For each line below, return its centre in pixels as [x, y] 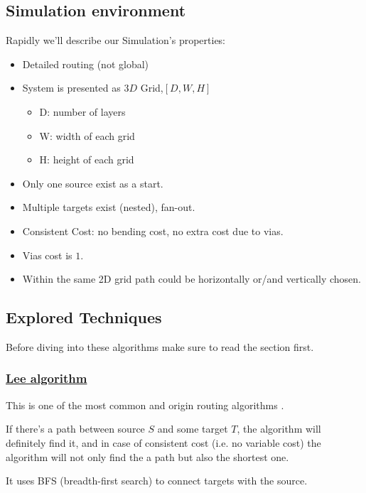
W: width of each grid [87, 135]
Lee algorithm [47, 378]
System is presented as [71, 88]
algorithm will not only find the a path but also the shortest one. [147, 456]
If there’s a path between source [75, 429]
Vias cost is [47, 255]
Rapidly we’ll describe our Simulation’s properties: [116, 40]
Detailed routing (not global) [86, 64]
